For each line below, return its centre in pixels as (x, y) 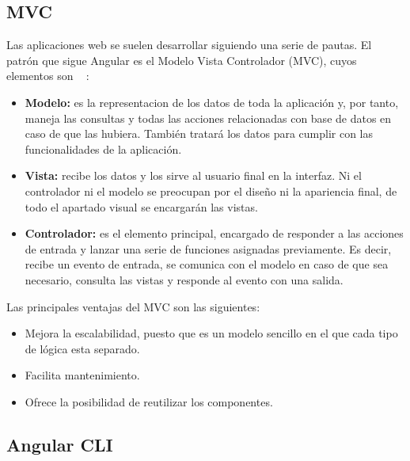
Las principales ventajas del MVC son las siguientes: (133, 306)
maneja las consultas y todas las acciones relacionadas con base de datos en (208, 118)
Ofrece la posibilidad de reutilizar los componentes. (149, 401)
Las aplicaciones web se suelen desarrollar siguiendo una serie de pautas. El (189, 45)
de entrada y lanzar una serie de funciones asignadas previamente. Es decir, (208, 248)
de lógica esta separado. (82, 348)
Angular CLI (60, 444)
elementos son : (48, 76)
